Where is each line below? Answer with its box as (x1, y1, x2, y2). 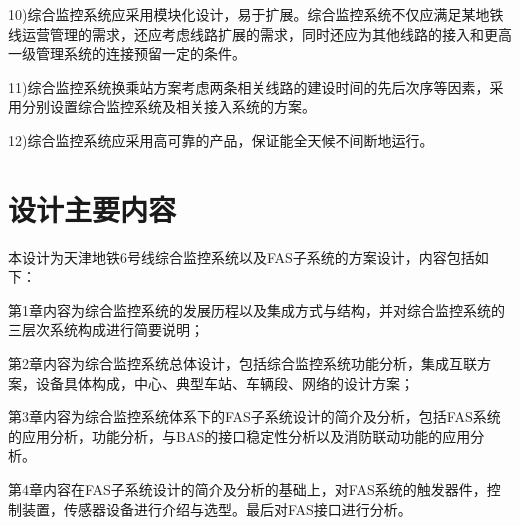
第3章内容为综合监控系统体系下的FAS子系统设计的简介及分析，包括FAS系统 (8, 406, 501, 427)
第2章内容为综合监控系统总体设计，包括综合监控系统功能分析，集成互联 (8, 353, 477, 374)
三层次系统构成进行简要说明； (8, 319, 204, 340)
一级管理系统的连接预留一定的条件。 (8, 43, 246, 64)
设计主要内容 (8, 188, 177, 229)
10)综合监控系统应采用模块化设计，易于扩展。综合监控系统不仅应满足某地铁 (8, 4, 504, 24)
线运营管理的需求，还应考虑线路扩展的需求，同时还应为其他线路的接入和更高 (8, 23, 512, 44)
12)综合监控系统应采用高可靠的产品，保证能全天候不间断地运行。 (8, 129, 434, 150)
